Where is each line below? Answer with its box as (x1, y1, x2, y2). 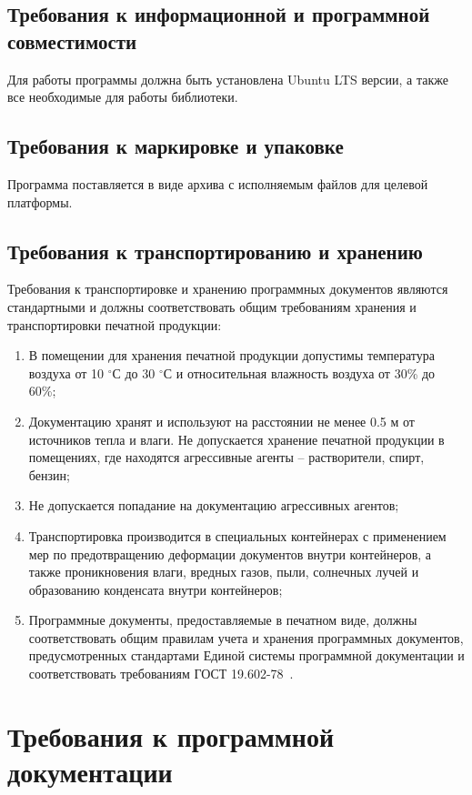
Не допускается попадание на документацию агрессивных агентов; (28, 496, 399, 515)
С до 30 (112, 363, 156, 382)
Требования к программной (7, 717, 335, 754)
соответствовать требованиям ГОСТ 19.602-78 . (28, 664, 294, 683)
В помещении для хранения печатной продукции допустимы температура (28, 346, 435, 365)
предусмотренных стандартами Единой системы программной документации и (28, 646, 465, 665)
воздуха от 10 (28, 363, 104, 382)
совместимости (7, 26, 137, 55)
